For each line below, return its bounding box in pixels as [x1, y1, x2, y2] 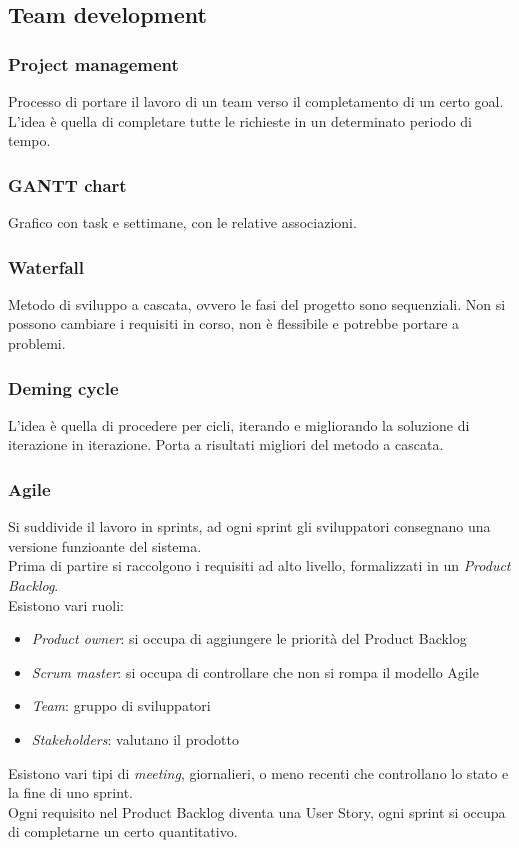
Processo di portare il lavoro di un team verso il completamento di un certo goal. [8, 91, 504, 111]
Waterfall [8, 254, 85, 279]
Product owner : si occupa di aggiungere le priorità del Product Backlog [31, 628, 467, 649]
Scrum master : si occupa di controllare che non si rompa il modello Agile [31, 661, 479, 682]
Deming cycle [8, 375, 119, 400]
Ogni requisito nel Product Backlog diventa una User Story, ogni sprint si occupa [8, 801, 506, 822]
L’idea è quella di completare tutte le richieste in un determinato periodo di [8, 110, 472, 131]
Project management [8, 51, 179, 76]
